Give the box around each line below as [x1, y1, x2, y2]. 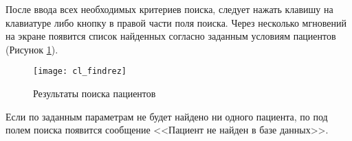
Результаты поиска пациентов [33, 86, 156, 101]
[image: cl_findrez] [33, 66, 127, 77]
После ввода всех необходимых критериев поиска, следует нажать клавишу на [5, 2, 333, 16]
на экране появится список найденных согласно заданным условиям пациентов [5, 29, 336, 43]
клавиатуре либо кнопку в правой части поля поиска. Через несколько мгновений [5, 15, 346, 29]
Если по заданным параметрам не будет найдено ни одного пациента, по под [5, 109, 328, 123]
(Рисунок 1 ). [5, 42, 58, 56]
